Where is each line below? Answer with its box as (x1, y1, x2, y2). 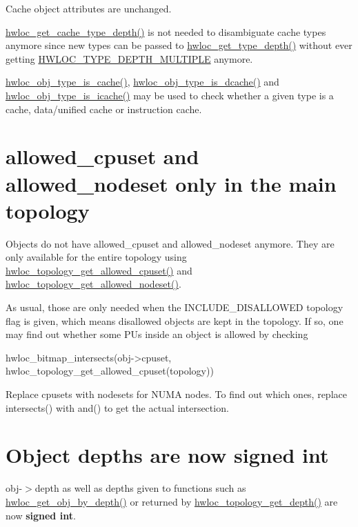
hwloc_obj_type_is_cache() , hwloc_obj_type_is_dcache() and (6, 74, 279, 89)
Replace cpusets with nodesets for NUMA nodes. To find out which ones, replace (6, 387, 347, 401)
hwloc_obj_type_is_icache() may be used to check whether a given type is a (6, 88, 334, 102)
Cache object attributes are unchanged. (6, 1, 172, 15)
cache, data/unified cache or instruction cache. (6, 101, 202, 116)
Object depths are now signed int (6, 441, 329, 469)
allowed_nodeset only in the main (6, 169, 337, 197)
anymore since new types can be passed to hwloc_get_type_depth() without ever (6, 38, 352, 52)
